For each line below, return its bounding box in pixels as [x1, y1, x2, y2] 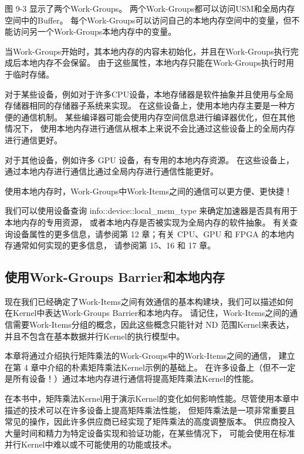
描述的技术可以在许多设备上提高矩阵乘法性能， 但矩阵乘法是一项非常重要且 [5, 403, 295, 416]
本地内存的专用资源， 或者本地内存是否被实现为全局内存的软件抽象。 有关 [5, 216, 290, 228]
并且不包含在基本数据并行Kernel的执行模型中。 [5, 329, 185, 342]
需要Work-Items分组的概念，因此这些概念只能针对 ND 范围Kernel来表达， [12, 318, 294, 331]
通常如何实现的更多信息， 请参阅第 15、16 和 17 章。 [12, 239, 216, 251]
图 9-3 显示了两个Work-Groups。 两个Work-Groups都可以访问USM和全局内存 [5, 2, 295, 14]
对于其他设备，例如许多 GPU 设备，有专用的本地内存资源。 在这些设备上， [5, 153, 295, 166]
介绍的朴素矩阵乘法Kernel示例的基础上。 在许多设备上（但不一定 [47, 361, 296, 373]
